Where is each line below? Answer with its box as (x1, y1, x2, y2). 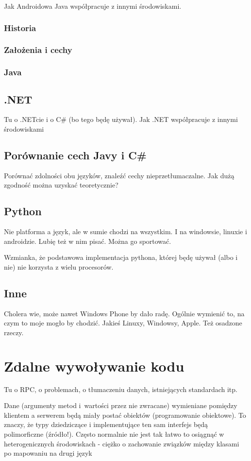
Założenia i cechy (4, 44, 72, 56)
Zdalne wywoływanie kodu (4, 356, 184, 376)
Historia (4, 21, 36, 34)
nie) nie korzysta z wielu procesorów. (4, 261, 114, 272)
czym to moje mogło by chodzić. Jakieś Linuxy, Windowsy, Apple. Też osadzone (4, 318, 242, 328)
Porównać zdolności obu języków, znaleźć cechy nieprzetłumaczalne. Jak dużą (4, 170, 234, 180)
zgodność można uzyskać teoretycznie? (4, 180, 118, 190)
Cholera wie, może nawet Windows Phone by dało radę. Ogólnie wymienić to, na (4, 308, 245, 318)
